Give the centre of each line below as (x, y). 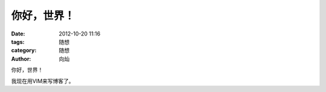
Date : (18, 34)
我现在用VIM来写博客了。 (43, 81)
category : (24, 51)
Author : (21, 59)
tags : (18, 41)
